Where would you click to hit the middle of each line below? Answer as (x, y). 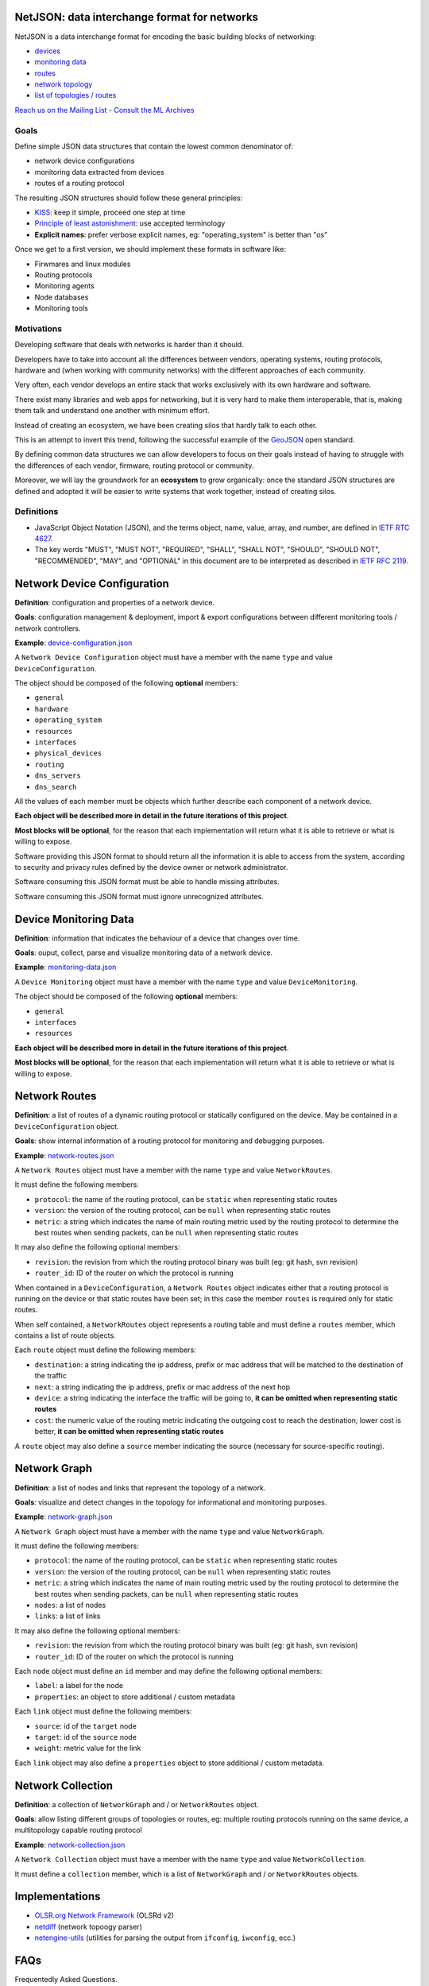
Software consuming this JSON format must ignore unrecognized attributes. (139, 896)
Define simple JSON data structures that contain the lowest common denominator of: (154, 146)
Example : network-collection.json (70, 1845)
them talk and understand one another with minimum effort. (112, 411)
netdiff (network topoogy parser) (88, 1926)
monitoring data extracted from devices (99, 172)
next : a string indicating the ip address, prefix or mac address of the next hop (162, 1387)
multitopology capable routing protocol (78, 1830)
